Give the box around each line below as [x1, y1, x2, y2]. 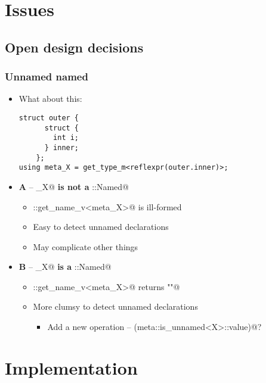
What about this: [18, 92, 82, 105]
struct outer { [18, 113, 79, 122]
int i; [53, 133, 79, 142]
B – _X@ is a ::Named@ [18, 260, 112, 273]
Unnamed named [5, 69, 88, 84]
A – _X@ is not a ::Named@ [18, 180, 129, 192]
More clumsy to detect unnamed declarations [33, 300, 198, 313]
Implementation [5, 355, 138, 379]
